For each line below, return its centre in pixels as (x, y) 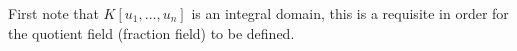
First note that (53, 13)
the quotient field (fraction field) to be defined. (151, 32)
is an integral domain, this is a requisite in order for (350, 13)
